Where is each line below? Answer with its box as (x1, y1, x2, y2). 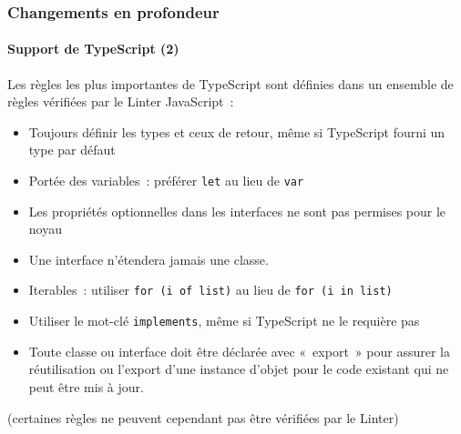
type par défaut (28, 140, 116, 159)
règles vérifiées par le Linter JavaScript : (7, 92, 234, 111)
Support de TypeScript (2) (7, 39, 179, 58)
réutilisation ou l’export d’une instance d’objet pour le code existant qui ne (28, 359, 449, 378)
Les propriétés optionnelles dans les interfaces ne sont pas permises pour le (28, 201, 446, 220)
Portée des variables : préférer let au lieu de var (28, 171, 304, 190)
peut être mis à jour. (28, 377, 144, 396)
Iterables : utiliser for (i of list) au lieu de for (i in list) (28, 280, 393, 299)
